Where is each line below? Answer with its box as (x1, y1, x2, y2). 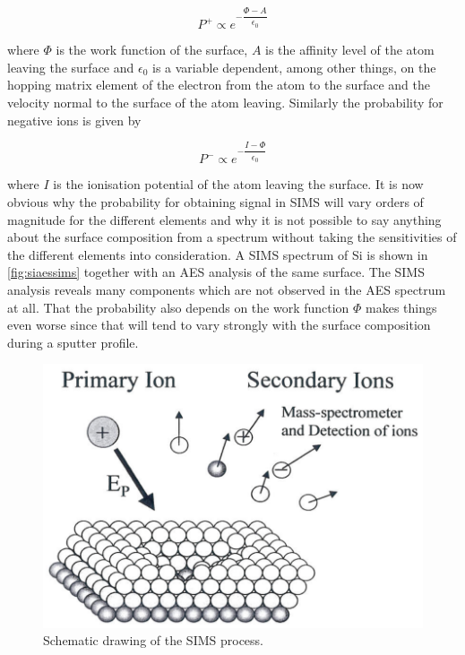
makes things (366, 297, 437, 316)
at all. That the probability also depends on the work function (7, 297, 349, 316)
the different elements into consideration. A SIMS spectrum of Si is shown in (7, 245, 428, 263)
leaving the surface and (7, 57, 134, 76)
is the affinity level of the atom (265, 40, 435, 59)
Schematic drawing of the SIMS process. (43, 631, 264, 650)
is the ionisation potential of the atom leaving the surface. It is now (53, 175, 424, 194)
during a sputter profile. (7, 332, 139, 351)
